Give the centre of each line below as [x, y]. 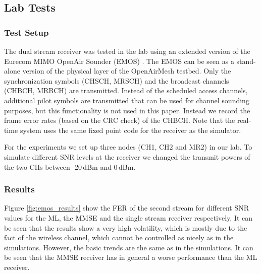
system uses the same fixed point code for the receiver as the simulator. [130, 130]
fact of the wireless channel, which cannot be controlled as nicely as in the [119, 237]
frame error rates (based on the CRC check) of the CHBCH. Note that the [120, 120]
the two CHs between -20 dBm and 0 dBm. [70, 166]
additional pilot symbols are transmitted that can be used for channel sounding [127, 100]
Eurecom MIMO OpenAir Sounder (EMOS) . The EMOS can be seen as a [119, 61]
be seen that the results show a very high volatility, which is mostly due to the [126, 227]
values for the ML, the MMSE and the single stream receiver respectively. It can [128, 217]
